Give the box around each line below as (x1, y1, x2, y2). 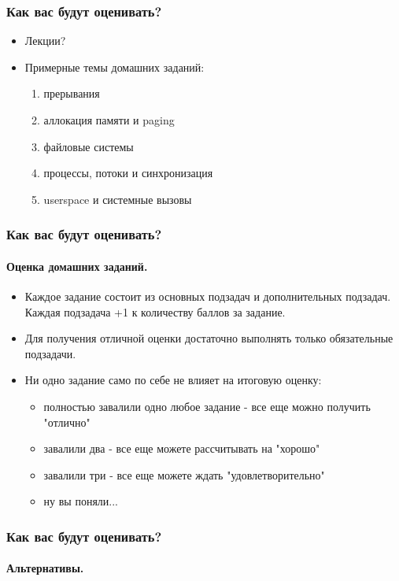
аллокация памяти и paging (43, 112, 175, 128)
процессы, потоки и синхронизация (43, 165, 213, 181)
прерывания (43, 85, 100, 102)
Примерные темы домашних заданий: (24, 58, 205, 75)
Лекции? (24, 32, 66, 49)
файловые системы (43, 138, 134, 154)
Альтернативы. (6, 560, 84, 576)
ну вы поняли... (43, 493, 119, 509)
